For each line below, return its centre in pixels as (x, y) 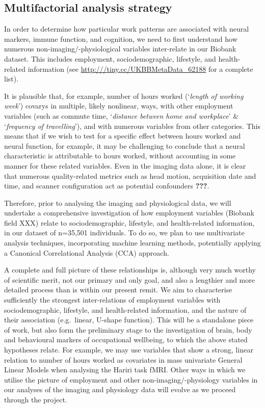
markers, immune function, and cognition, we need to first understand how (121, 38)
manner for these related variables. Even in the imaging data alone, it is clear (125, 165)
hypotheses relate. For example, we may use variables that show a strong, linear (129, 350)
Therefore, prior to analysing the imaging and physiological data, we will (118, 202)
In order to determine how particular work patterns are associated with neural (127, 29)
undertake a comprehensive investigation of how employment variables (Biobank (129, 213)
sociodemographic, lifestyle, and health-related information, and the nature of (125, 309)
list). (11, 79)
